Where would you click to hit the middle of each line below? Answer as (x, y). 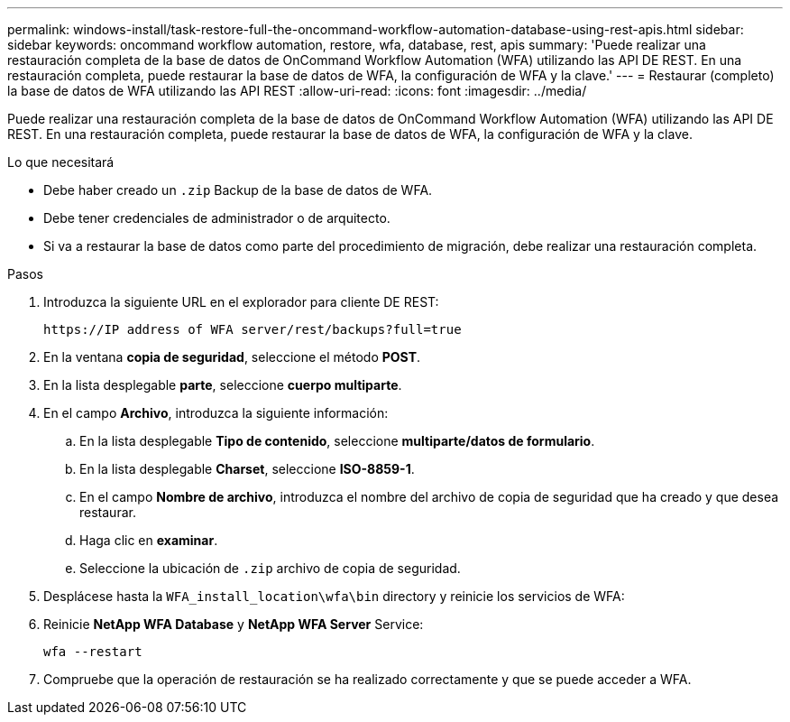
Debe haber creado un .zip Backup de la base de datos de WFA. (238, 190)
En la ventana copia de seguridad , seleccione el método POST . (232, 357)
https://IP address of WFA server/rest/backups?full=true (253, 329)
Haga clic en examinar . (149, 540)
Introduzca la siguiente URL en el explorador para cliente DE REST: (241, 302)
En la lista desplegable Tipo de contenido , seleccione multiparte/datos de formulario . (337, 441)
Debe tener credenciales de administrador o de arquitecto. (217, 218)
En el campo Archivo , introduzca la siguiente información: (216, 413)
